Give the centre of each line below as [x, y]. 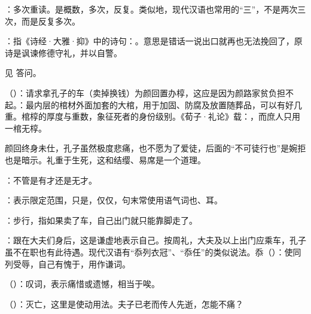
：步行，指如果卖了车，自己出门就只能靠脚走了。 [101, 220]
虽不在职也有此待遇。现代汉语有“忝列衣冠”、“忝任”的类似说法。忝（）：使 [149, 251]
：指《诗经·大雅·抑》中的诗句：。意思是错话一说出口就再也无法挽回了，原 [154, 41]
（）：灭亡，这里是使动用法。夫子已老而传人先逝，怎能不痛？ [124, 304]
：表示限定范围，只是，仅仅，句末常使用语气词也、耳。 [114, 200]
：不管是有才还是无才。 [51, 180]
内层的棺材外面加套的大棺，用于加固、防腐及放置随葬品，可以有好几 [168, 104]
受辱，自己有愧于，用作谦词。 [71, 263]
